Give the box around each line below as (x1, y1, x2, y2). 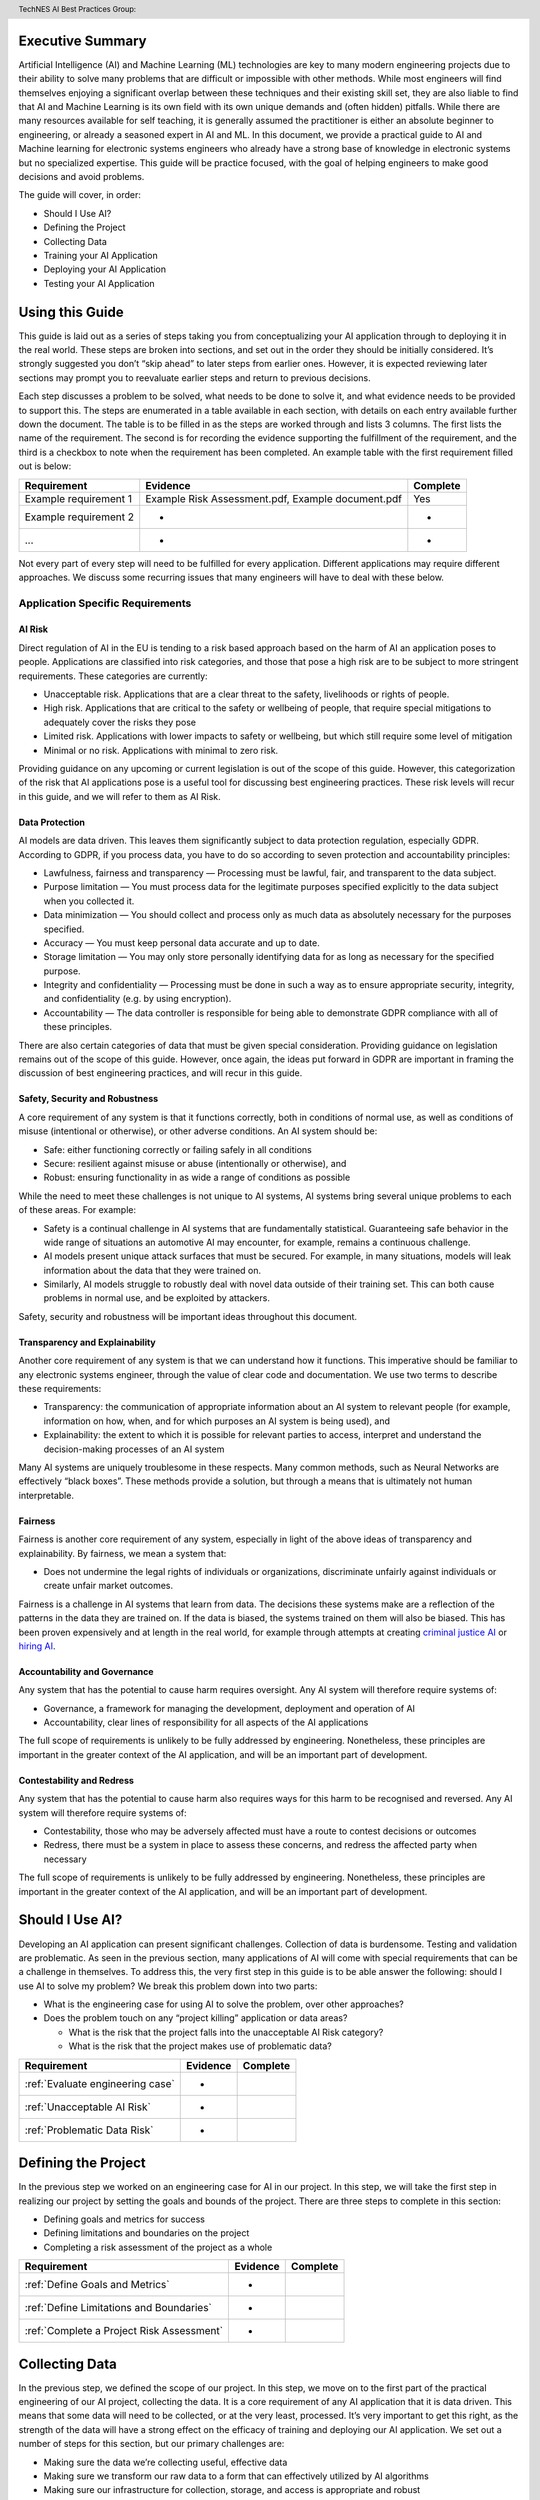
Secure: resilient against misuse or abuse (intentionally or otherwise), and (43, 1157, 347, 1169)
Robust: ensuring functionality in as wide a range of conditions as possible (43, 1171, 351, 1184)
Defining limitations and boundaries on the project (43, 2227, 250, 2239)
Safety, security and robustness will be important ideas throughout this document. (18, 1310, 358, 1322)
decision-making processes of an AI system (43, 1443, 225, 1455)
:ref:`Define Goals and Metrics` (24, 2278, 170, 2292)
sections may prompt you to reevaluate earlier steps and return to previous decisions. (18, 371, 372, 384)
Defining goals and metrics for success (43, 2213, 205, 2225)
